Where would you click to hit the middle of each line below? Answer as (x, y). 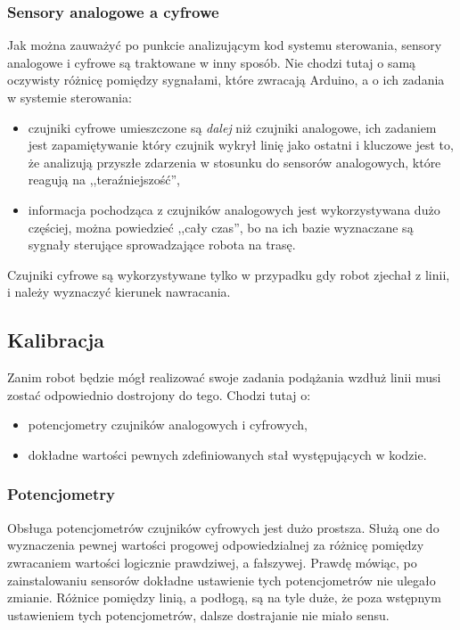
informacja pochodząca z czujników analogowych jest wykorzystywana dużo (234, 209)
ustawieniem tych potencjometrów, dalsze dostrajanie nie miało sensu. (198, 614)
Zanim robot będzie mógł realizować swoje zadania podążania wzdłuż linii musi (224, 377)
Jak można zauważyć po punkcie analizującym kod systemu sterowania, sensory (225, 45)
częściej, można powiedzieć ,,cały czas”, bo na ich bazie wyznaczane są (221, 227)
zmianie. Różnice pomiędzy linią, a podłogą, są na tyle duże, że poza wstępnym (224, 597)
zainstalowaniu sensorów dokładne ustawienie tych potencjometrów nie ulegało (222, 580)
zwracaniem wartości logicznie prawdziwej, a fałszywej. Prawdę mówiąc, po (212, 562)
